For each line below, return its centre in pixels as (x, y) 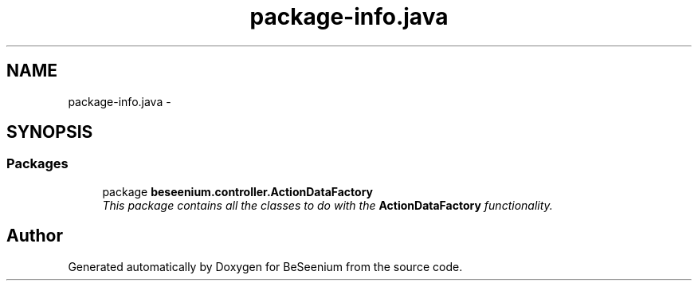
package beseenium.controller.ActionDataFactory (238, 191)
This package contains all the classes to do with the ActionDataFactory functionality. (327, 205)
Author (35, 236)
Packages (37, 164)
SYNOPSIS (50, 132)
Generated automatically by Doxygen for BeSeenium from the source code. (265, 266)
